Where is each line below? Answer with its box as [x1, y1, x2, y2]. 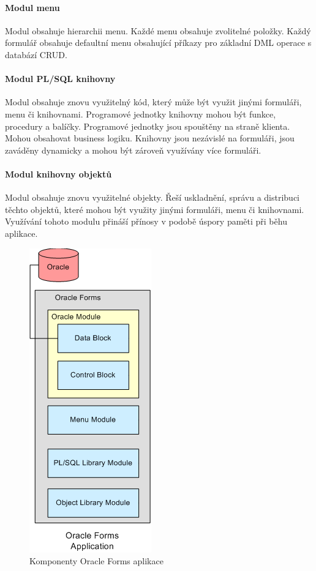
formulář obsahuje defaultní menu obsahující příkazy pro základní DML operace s [5, 36, 312, 49]
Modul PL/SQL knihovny [5, 72, 116, 85]
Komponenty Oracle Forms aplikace [29, 554, 164, 567]
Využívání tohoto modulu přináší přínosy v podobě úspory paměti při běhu [5, 215, 287, 228]
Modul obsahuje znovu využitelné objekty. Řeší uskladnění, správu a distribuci [5, 191, 300, 204]
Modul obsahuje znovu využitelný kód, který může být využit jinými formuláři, [5, 95, 302, 108]
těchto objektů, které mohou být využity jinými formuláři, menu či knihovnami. [5, 203, 304, 215]
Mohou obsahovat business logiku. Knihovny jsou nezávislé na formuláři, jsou [5, 132, 295, 144]
